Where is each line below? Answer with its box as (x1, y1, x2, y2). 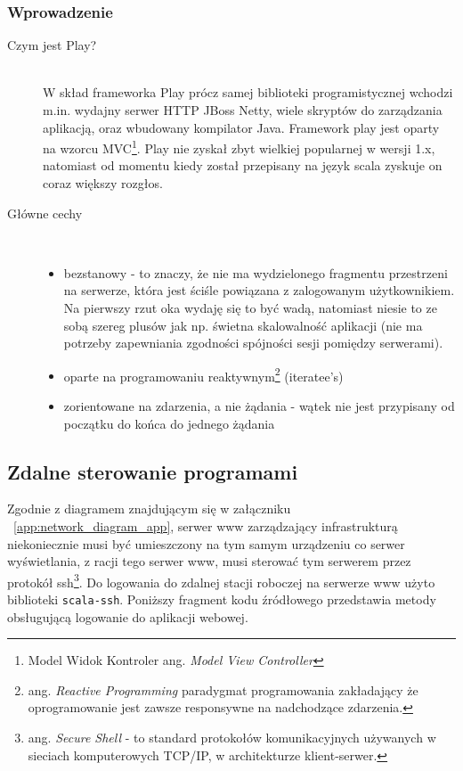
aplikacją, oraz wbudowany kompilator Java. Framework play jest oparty (43, 118, 440, 136)
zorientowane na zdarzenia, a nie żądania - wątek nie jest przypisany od (63, 397, 455, 415)
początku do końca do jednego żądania (63, 414, 275, 432)
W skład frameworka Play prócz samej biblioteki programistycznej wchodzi (43, 83, 453, 102)
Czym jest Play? (7, 36, 97, 54)
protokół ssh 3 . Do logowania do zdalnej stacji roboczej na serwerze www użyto (7, 570, 435, 591)
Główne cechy (7, 203, 83, 222)
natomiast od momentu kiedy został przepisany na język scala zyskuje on (43, 156, 443, 175)
